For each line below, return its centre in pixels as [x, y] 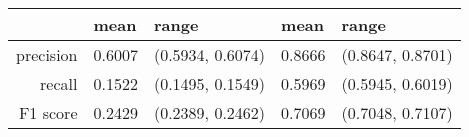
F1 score [48, 112]
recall [59, 83]
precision [47, 54]
